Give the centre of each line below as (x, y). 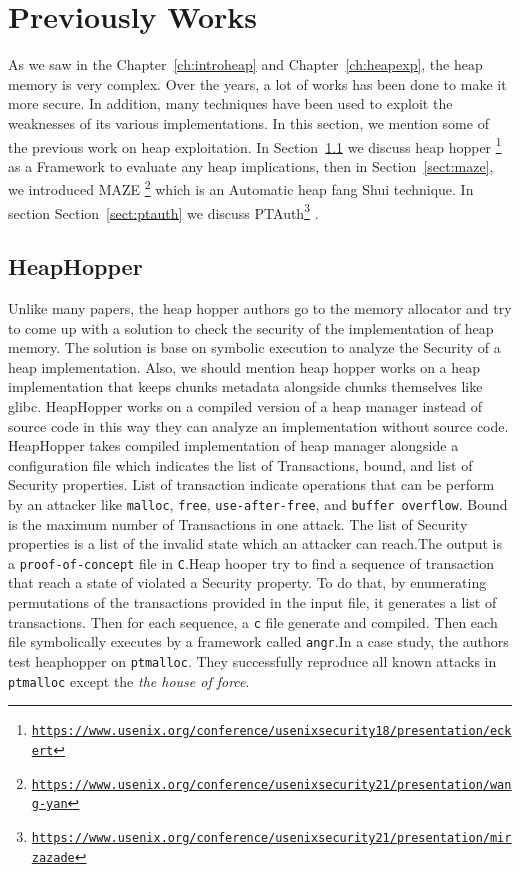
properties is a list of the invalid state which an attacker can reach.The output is (255, 543)
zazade (53, 857)
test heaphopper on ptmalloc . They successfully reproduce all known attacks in (252, 660)
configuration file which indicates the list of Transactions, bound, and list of (240, 464)
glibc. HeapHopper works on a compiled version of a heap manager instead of (245, 406)
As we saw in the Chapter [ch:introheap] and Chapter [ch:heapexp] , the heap (245, 64)
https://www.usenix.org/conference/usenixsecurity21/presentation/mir (271, 837)
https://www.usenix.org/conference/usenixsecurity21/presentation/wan (271, 784)
